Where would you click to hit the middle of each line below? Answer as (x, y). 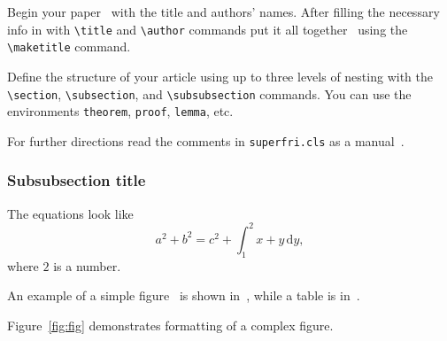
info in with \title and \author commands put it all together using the (208, 29)
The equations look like (70, 213)
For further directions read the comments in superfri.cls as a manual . (206, 140)
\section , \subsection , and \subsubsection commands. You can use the (209, 93)
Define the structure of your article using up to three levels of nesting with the (220, 76)
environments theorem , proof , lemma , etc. (120, 111)
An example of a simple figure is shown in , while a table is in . (184, 295)
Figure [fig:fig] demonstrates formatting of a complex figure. (170, 325)
